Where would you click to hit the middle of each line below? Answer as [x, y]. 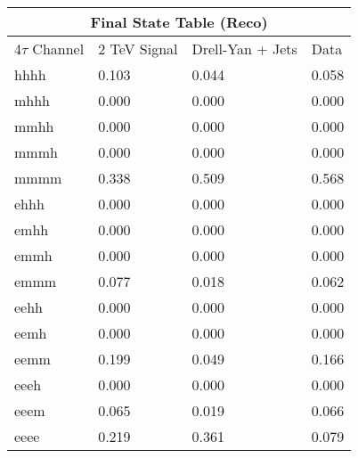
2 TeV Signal [138, 49]
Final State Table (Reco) [179, 22]
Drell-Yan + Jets [244, 49]
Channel [58, 49]
